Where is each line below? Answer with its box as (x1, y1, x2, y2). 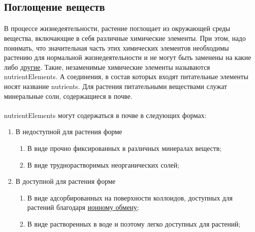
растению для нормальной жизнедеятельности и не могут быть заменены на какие (4, 52, 251, 62)
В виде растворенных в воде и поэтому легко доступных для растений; (27, 218, 241, 229)
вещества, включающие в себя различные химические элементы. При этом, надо (4, 32, 246, 43)
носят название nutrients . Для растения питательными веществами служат (4, 81, 227, 91)
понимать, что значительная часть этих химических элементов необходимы (4, 42, 229, 53)
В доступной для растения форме (15, 176, 116, 186)
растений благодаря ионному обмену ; (27, 202, 139, 212)
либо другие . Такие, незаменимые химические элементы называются (4, 61, 210, 72)
